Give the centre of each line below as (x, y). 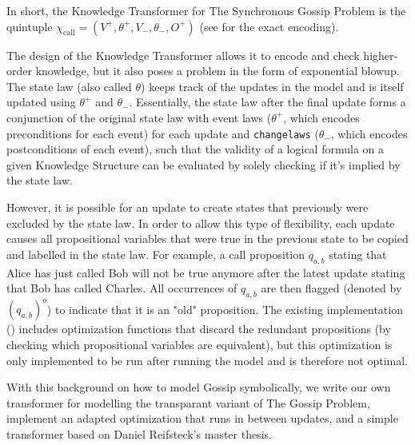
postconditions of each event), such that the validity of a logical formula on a (195, 149)
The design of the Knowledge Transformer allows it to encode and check (183, 55)
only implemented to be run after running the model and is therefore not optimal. (207, 360)
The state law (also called (69, 86)
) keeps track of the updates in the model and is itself (272, 86)
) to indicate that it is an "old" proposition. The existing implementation (225, 309)
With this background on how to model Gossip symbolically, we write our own (199, 387)
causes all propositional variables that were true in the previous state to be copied (207, 238)
